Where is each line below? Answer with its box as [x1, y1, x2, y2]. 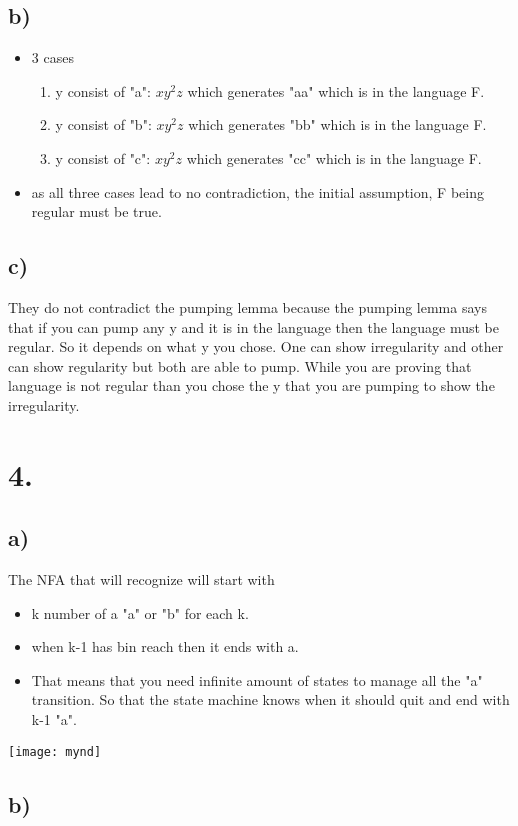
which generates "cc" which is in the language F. [186, 147, 482, 168]
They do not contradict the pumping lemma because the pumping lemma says [8, 296, 487, 317]
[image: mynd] [8, 744, 102, 759]
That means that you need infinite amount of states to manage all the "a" [31, 669, 483, 690]
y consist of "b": [55, 114, 152, 135]
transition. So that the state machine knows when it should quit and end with [31, 689, 510, 710]
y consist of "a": [55, 80, 151, 101]
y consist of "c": [55, 147, 151, 168]
